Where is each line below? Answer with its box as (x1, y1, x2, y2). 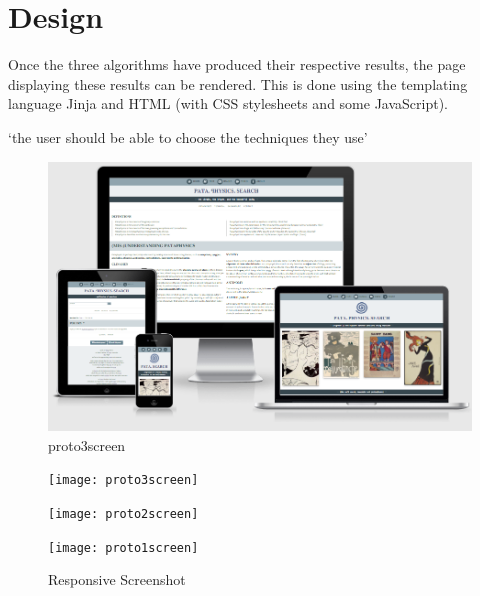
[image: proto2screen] (48, 506, 199, 521)
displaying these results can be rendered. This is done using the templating (8, 73, 468, 94)
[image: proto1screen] (48, 540, 199, 555)
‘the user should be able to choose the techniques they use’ (8, 126, 368, 147)
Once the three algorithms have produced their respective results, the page (8, 54, 466, 75)
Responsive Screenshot (48, 569, 186, 590)
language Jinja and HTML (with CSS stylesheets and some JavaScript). (8, 93, 449, 114)
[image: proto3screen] (48, 473, 199, 488)
